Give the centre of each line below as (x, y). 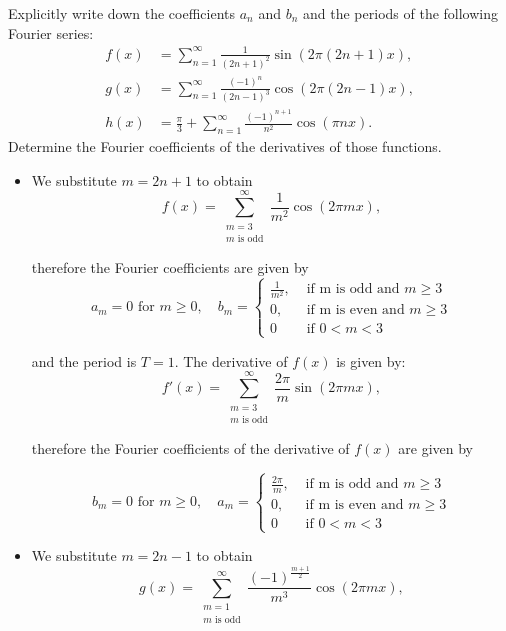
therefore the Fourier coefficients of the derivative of (190, 447)
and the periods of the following (400, 13)
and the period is (84, 360)
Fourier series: (51, 32)
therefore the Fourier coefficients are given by (170, 266)
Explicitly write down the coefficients (122, 13)
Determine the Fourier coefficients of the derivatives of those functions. (225, 146)
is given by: (371, 360)
